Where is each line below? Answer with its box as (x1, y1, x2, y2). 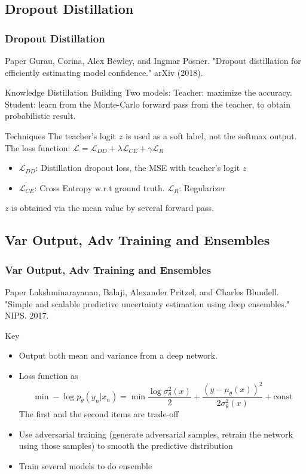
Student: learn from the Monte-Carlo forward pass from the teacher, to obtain (5, 97, 291, 110)
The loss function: (5, 141, 71, 154)
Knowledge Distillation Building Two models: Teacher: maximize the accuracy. (5, 86, 292, 99)
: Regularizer (179, 181, 226, 194)
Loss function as (19, 369, 78, 381)
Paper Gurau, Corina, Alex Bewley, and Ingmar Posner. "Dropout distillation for (5, 54, 301, 66)
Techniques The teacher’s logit (5, 129, 117, 142)
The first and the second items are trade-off (19, 408, 179, 420)
